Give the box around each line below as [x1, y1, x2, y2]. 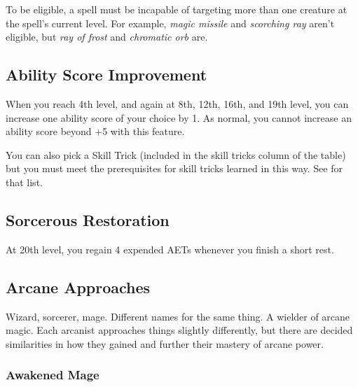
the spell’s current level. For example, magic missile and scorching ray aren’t [6, 15, 335, 30]
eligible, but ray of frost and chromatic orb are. [6, 29, 208, 44]
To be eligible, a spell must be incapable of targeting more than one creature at [6, 2, 347, 16]
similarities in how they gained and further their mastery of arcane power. [6, 336, 324, 351]
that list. [6, 174, 43, 189]
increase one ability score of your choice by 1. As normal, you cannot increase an [6, 110, 352, 125]
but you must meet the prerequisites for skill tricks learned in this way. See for [6, 161, 343, 176]
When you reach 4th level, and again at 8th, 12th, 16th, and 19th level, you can [6, 96, 349, 111]
